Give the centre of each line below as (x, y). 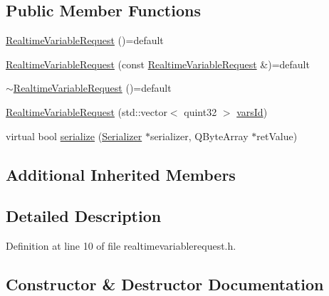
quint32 (200, 111)
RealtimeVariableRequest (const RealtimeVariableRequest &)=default (158, 64)
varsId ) (252, 111)
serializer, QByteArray (199, 136)
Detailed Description (84, 216)
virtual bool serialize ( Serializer (74, 136)
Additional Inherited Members (121, 174)
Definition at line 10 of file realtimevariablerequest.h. (121, 246)
